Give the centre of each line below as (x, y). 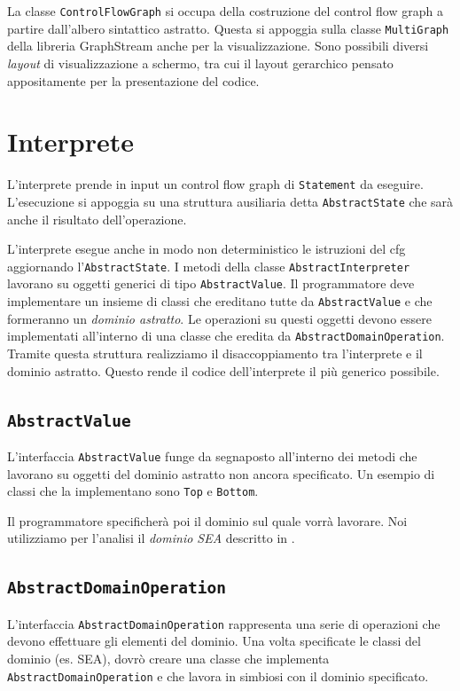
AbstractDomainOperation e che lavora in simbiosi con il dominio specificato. (218, 675)
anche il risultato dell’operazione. (97, 219)
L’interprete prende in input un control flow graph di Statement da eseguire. (215, 184)
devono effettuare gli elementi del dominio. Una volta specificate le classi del (214, 641)
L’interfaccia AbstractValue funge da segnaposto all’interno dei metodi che (212, 455)
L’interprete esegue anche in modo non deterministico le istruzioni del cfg (207, 249)
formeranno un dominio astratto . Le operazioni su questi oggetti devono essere (219, 318)
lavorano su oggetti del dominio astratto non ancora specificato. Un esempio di (221, 473)
